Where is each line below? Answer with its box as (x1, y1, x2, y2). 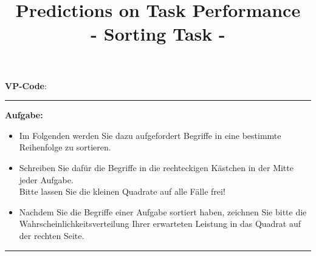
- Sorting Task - (91, 21, 225, 46)
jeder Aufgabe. (19, 173, 74, 186)
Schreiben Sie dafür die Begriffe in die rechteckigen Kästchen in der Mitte (19, 161, 294, 173)
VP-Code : (5, 79, 47, 92)
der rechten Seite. (19, 229, 84, 241)
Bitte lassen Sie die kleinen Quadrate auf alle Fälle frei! (19, 185, 225, 198)
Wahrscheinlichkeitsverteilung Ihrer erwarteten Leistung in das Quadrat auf (19, 217, 301, 230)
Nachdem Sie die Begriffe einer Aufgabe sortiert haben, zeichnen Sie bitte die (19, 205, 307, 218)
